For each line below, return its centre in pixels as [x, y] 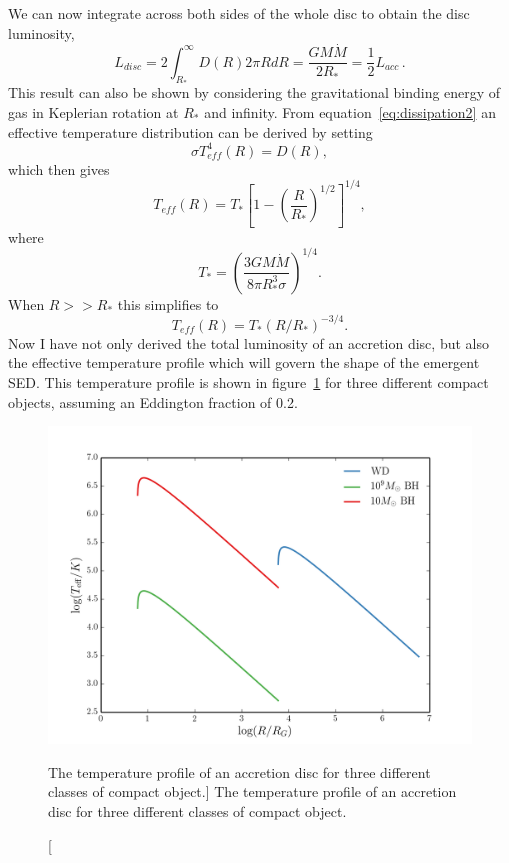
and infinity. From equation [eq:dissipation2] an [350, 111]
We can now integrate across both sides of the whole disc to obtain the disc [239, 13]
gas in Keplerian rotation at [93, 111]
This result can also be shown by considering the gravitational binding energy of [254, 92]
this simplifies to [168, 303]
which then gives [59, 168]
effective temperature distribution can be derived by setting [190, 131]
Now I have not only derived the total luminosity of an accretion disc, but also [248, 342]
